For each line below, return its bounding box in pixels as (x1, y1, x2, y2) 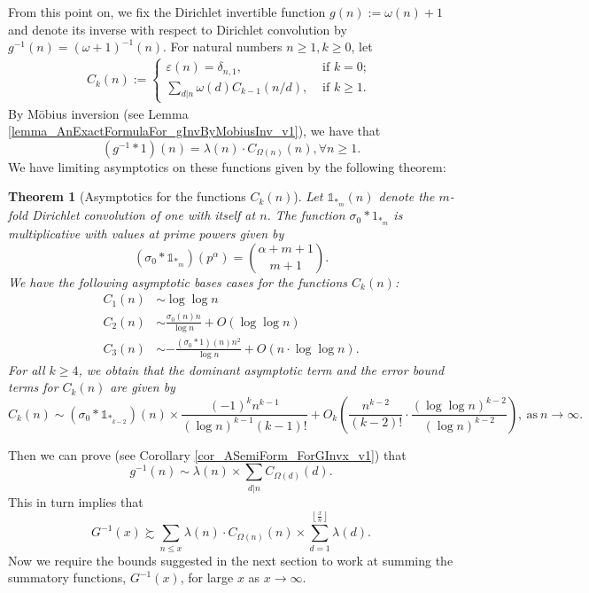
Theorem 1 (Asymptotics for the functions (8, 187, 246, 206)
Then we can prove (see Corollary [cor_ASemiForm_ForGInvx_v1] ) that (8, 445, 407, 464)
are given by (110, 378, 175, 396)
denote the (378, 187, 435, 206)
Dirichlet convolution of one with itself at (32, 206, 256, 224)
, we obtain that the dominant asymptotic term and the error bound (78, 360, 445, 378)
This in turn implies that (8, 492, 143, 511)
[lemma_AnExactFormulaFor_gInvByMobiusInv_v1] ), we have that (8, 121, 381, 140)
